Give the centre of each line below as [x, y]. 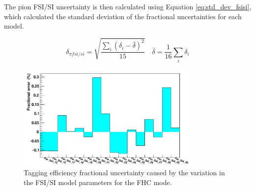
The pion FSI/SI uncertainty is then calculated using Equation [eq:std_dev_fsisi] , [128, 6]
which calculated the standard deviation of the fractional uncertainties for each [123, 16]
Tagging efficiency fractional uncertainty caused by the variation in [124, 173]
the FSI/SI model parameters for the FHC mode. [98, 182]
